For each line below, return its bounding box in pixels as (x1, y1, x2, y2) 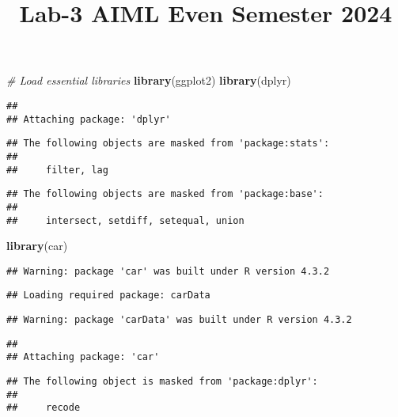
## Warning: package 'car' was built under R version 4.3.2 (6, 265, 330, 277)
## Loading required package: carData (6, 290, 210, 301)
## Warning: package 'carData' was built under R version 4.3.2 (6, 314, 352, 326)
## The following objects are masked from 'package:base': (6, 188, 324, 200)
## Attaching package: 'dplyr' (6, 113, 171, 125)
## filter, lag (6, 164, 108, 176)
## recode (6, 402, 81, 414)
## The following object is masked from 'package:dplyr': (6, 376, 318, 388)
